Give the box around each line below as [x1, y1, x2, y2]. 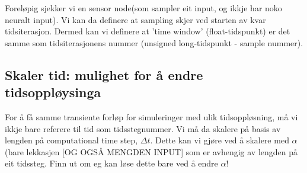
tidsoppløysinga [5, 83, 101, 101]
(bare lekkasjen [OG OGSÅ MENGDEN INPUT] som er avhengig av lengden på [5, 145, 298, 158]
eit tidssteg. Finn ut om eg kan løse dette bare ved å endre [5, 157, 218, 169]
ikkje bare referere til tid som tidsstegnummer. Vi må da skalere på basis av [5, 122, 281, 134]
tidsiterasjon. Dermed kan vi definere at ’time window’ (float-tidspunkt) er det [5, 25, 290, 37]
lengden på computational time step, [5, 134, 138, 146]
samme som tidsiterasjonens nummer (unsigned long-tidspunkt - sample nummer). [5, 36, 303, 49]
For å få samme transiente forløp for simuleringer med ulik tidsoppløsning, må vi [5, 110, 298, 123]
